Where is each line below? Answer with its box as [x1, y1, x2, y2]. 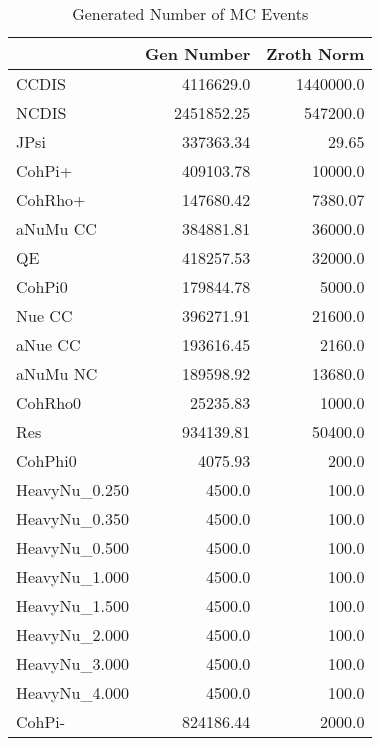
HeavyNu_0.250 [16, 478, 129, 501]
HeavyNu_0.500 [16, 536, 129, 559]
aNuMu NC [16, 362, 98, 385]
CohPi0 [16, 275, 68, 298]
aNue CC [16, 333, 81, 356]
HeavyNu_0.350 [16, 507, 129, 530]
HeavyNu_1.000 [16, 565, 129, 588]
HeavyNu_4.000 [16, 681, 129, 704]
